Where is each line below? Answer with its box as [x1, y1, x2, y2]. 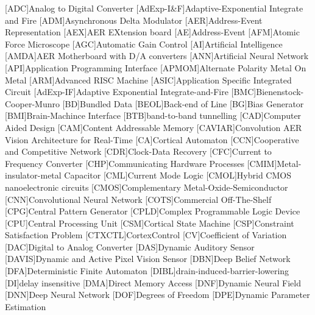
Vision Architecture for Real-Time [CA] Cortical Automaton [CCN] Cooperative [5, 133, 299, 146]
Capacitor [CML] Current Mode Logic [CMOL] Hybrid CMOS [64, 169, 291, 182]
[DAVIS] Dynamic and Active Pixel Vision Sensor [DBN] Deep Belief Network [5, 252, 291, 265]
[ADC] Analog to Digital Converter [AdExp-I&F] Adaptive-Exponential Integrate [5, 2, 303, 14]
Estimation [5, 300, 46, 313]
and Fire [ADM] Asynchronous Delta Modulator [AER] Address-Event [5, 13, 263, 26]
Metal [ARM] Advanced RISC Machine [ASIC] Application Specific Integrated [5, 73, 292, 86]
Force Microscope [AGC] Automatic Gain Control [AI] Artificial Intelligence [5, 37, 283, 50]
